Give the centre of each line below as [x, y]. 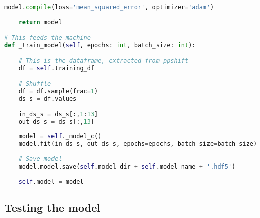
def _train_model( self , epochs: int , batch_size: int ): [100, 46]
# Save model [40, 159]
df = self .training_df [57, 68]
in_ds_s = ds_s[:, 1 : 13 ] [58, 114]
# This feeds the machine [47, 38]
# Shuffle [35, 84]
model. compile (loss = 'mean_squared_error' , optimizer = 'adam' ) [109, 7]
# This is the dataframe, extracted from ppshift [103, 60]
